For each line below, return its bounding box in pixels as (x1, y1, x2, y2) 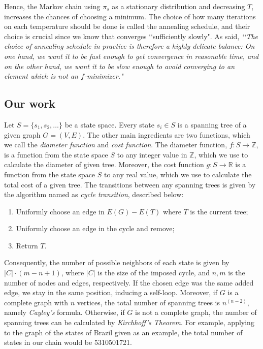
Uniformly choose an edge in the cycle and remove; (16, 223, 175, 234)
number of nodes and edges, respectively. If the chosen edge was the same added (4, 277, 254, 288)
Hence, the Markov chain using (4, 1, 101, 11)
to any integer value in (117, 149, 187, 160)
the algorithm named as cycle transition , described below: (4, 189, 184, 200)
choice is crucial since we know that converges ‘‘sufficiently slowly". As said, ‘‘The (4, 30, 258, 41)
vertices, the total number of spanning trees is (77, 297, 220, 307)
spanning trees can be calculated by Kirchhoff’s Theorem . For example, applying (4, 317, 254, 328)
